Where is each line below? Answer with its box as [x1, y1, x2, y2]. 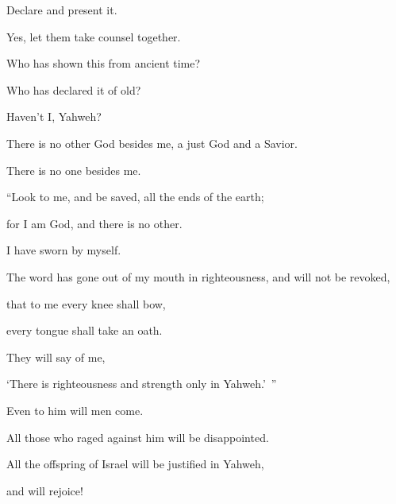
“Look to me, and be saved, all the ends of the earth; [6, 188, 264, 205]
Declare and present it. [6, 2, 117, 17]
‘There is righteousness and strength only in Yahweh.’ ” [6, 375, 277, 392]
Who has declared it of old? [6, 81, 141, 98]
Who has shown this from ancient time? [6, 55, 201, 72]
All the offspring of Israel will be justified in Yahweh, [6, 456, 264, 472]
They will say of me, [6, 348, 106, 365]
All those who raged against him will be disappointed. [6, 428, 269, 445]
